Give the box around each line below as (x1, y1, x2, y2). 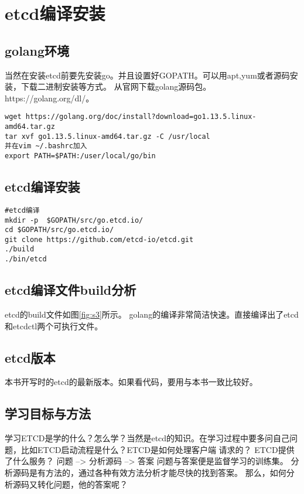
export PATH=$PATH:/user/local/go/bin (5, 151, 156, 160)
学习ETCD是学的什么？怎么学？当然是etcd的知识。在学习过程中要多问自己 (5, 432, 290, 444)
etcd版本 (5, 348, 56, 366)
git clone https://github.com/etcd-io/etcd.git (5, 235, 194, 244)
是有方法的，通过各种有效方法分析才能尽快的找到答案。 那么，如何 (29, 466, 286, 478)
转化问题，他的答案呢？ (37, 478, 128, 490)
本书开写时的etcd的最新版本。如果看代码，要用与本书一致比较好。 (5, 376, 258, 388)
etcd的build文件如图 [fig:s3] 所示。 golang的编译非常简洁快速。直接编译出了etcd (5, 308, 299, 320)
